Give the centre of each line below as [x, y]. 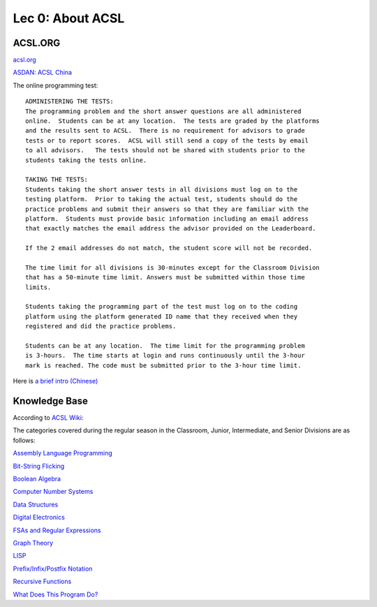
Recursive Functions [42, 582]
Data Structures [36, 504]
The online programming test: [56, 85]
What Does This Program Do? [56, 594]
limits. [38, 287]
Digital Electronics [39, 518]
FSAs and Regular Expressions [57, 530]
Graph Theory [33, 543]
